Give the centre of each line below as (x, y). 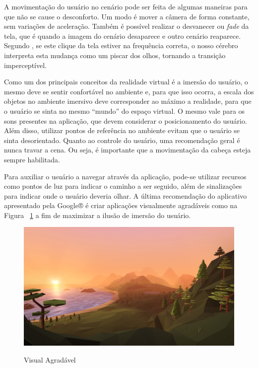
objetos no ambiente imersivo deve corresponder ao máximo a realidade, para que (128, 101)
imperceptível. (25, 65)
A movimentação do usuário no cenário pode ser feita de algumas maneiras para (126, 6)
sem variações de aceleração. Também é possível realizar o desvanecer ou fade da (127, 26)
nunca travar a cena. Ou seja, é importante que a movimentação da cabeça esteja (128, 150)
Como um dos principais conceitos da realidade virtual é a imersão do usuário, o (126, 82)
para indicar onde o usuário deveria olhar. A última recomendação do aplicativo (126, 195)
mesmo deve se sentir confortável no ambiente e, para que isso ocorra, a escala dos (129, 91)
